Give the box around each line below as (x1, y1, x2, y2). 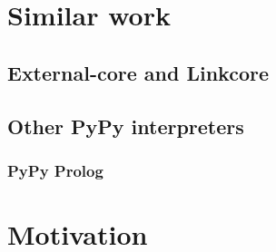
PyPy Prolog (7, 159, 103, 181)
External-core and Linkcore (7, 58, 269, 86)
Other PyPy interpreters (7, 111, 244, 140)
